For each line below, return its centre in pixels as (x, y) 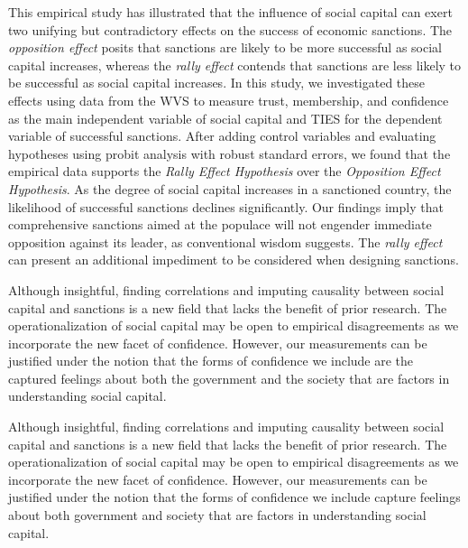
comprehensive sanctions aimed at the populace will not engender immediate (220, 224)
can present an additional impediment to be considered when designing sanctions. (234, 260)
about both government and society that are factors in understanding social (217, 515)
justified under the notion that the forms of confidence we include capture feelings (234, 497)
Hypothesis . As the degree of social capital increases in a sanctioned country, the (230, 188)
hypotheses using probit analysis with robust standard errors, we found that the (229, 153)
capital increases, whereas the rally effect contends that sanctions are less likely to (235, 65)
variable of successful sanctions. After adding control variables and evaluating (222, 136)
